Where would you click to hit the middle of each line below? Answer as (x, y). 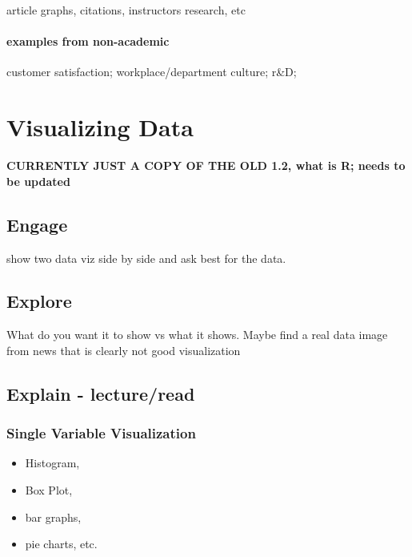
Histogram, (52, 463)
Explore (39, 301)
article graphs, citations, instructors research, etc (126, 10)
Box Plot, (49, 490)
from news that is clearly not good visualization (124, 350)
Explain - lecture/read (101, 393)
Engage (37, 224)
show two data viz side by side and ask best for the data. (146, 258)
